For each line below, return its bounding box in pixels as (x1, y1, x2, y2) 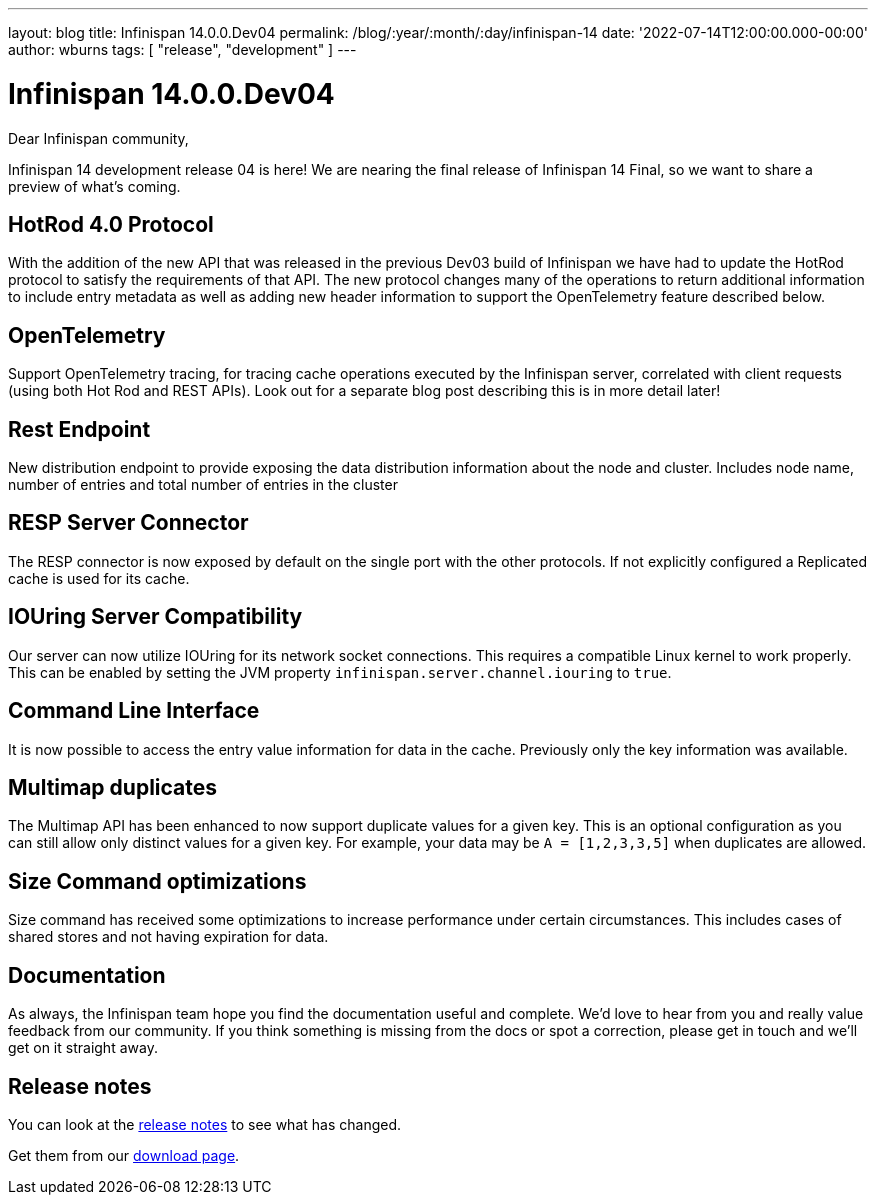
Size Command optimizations (8, 868, 307, 894)
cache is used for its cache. (8, 569, 190, 587)
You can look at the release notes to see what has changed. (8, 1115, 402, 1133)
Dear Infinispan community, (8, 129, 189, 147)
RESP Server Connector (8, 510, 249, 536)
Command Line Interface (8, 698, 260, 724)
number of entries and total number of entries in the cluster (8, 476, 398, 494)
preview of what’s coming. (8, 177, 181, 195)
